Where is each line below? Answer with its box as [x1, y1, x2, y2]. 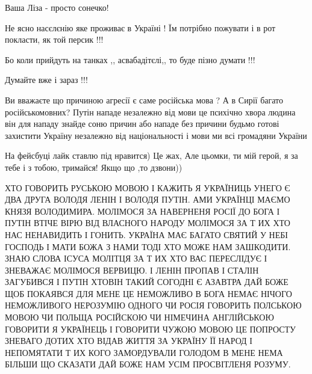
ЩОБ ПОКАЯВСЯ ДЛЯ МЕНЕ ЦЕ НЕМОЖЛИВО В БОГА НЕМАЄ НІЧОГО [5, 287, 292, 299]
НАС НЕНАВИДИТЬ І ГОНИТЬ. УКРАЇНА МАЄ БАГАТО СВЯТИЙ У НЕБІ [5, 228, 288, 241]
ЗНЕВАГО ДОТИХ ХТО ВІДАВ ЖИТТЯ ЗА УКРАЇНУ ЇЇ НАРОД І [5, 334, 252, 347]
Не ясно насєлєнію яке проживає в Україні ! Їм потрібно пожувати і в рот [5, 21, 276, 34]
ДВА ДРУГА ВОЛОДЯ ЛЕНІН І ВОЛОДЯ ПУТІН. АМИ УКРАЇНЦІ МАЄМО [5, 193, 290, 206]
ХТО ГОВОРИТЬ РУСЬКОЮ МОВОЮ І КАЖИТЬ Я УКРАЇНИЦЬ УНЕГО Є [5, 181, 290, 194]
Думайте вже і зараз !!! [5, 73, 88, 86]
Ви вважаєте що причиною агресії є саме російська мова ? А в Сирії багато [5, 93, 284, 106]
